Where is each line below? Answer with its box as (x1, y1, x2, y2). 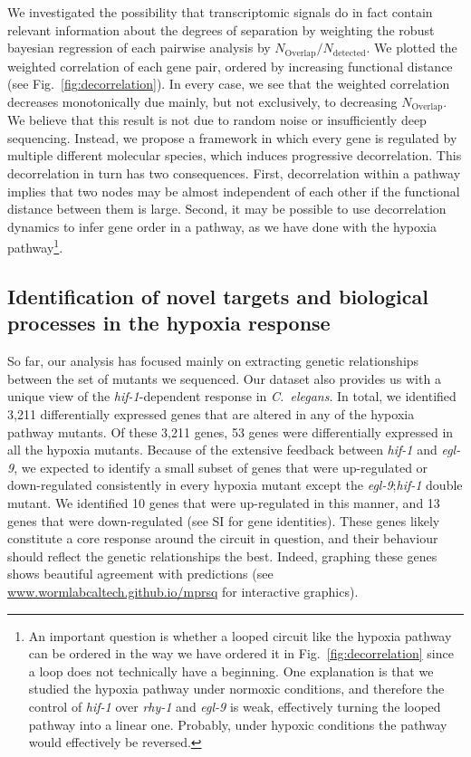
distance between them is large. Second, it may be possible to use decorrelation (7, 199, 447, 218)
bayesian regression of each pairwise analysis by (7, 38, 271, 57)
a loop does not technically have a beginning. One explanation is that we (28, 661, 434, 680)
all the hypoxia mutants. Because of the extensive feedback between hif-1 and (7, 440, 437, 459)
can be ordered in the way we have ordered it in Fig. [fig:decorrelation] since (28, 644, 454, 663)
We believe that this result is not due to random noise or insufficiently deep (7, 110, 427, 129)
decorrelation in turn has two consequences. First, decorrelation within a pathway (7, 164, 461, 183)
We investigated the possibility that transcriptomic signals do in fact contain (7, 3, 433, 21)
